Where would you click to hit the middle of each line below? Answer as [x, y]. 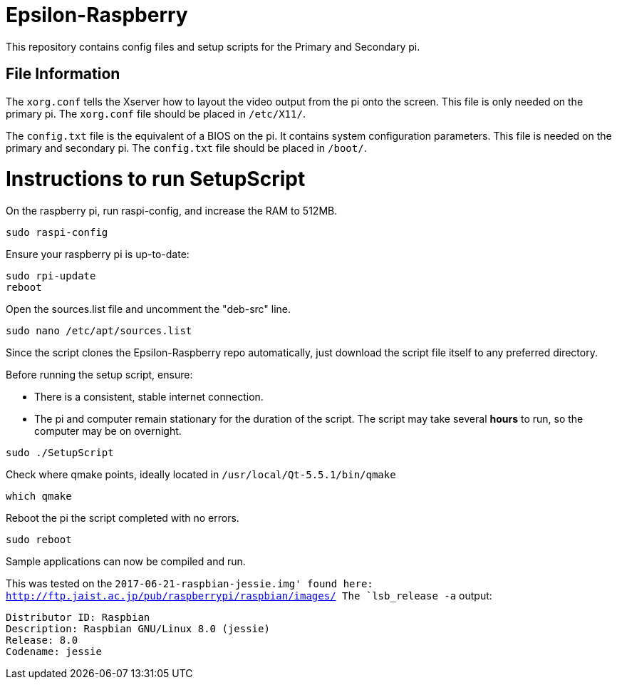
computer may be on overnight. [108, 431]
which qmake [39, 496]
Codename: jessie [54, 652]
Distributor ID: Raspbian [78, 618]
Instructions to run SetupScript [156, 179]
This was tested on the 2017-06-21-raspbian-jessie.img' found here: [190, 584]
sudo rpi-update [51, 276]
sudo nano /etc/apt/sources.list [99, 331]
